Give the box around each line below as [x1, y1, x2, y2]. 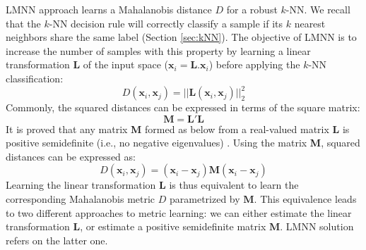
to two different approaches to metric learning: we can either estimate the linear [6, 205, 352, 220]
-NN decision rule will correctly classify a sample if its [49, 15, 283, 30]
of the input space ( [83, 57, 169, 72]
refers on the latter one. [6, 232, 108, 247]
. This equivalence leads [254, 192, 357, 206]
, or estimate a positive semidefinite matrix [80, 219, 266, 234]
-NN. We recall [285, 2, 350, 16]
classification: [6, 70, 64, 85]
